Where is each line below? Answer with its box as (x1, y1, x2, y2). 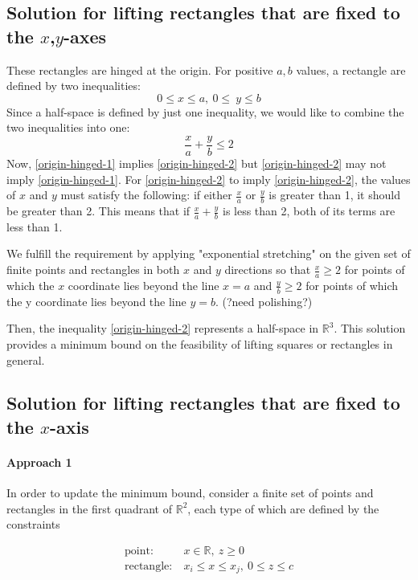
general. (6, 351, 45, 368)
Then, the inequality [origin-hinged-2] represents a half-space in (6, 320, 319, 337)
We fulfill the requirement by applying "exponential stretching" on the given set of (6, 245, 411, 262)
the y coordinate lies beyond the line (6, 292, 186, 309)
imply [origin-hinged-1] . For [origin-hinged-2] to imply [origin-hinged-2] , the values (6, 170, 411, 187)
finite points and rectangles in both (6, 261, 180, 278)
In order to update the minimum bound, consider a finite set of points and (6, 484, 374, 501)
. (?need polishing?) (215, 292, 313, 309)
